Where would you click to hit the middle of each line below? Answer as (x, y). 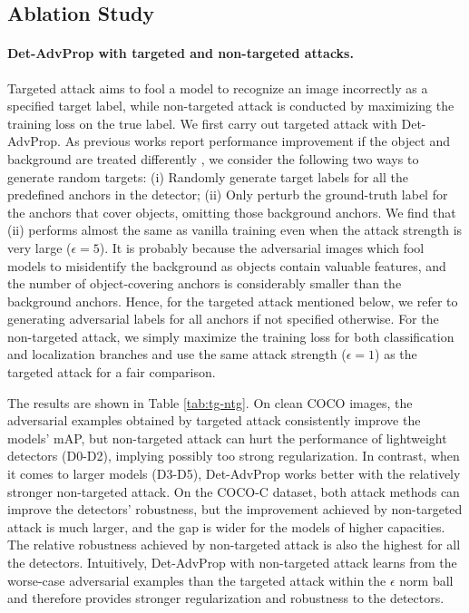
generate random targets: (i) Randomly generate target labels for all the (208, 176)
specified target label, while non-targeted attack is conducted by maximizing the (231, 106)
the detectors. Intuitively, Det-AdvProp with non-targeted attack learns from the (232, 563)
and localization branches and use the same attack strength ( (177, 354)
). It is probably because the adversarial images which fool (262, 247)
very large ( (39, 247)
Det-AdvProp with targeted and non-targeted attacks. (181, 53)
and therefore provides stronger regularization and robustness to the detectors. (226, 598)
